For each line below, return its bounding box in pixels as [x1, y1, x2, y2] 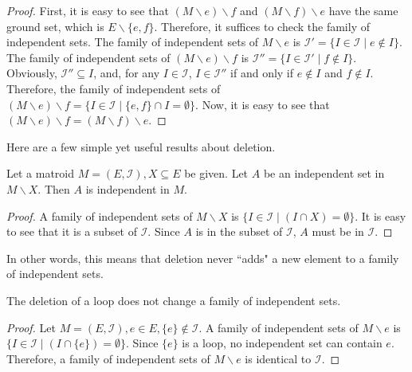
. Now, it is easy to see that [195, 96, 330, 112]
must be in [312, 223, 364, 240]
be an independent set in [263, 165, 385, 182]
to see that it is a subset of [6, 223, 137, 240]
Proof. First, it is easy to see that [6, 2, 169, 18]
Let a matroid [6, 165, 75, 182]
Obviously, [6, 65, 57, 81]
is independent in [85, 180, 170, 197]
